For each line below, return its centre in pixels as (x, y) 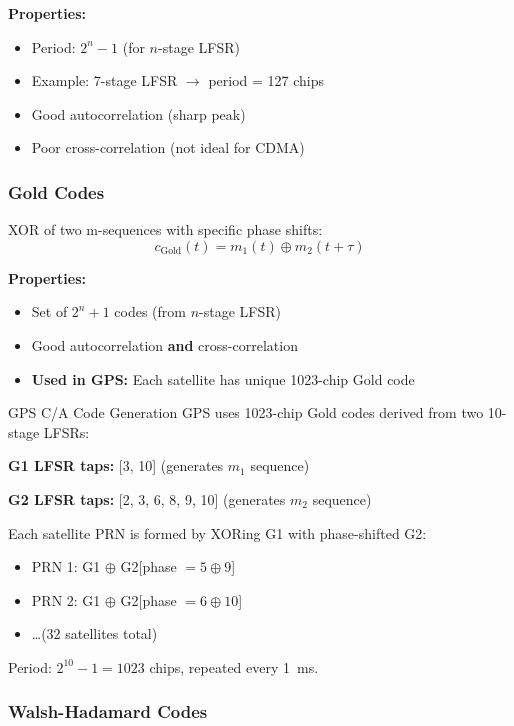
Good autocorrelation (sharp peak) (138, 113)
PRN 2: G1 (66, 599)
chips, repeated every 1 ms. (234, 666)
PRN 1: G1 (66, 566)
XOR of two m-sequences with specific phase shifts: (165, 229)
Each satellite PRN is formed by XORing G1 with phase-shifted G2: (217, 532)
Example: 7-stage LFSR (104, 80)
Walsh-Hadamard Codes (108, 711)
